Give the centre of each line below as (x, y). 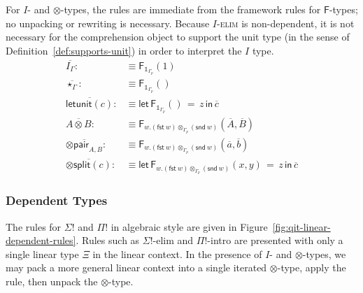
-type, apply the (312, 267)
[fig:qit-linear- (301, 226)
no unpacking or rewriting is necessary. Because (108, 23)
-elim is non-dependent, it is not (285, 23)
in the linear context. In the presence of (177, 253)
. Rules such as (108, 240)
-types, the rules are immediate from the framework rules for (191, 9)
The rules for (34, 226)
